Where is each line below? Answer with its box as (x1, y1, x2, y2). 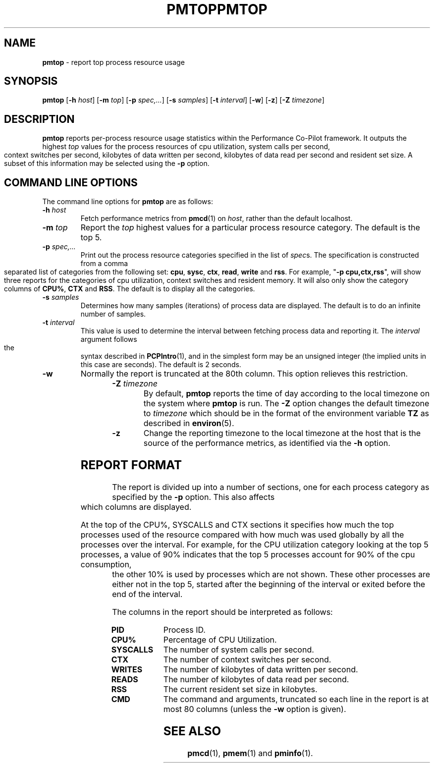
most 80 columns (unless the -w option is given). (163, 704, 346, 714)
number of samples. (80, 310, 146, 319)
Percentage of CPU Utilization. (163, 634, 277, 645)
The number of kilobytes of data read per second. (163, 674, 349, 684)
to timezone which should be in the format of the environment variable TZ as (143, 408, 430, 419)
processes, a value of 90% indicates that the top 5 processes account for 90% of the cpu (80, 549, 415, 559)
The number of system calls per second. (163, 644, 314, 655)
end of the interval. (112, 589, 183, 599)
